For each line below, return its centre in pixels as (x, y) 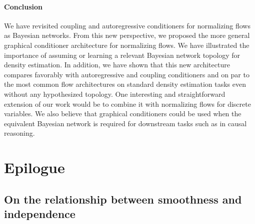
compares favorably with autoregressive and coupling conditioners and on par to (127, 74)
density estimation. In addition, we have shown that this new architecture (117, 65)
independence (40, 214)
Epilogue (34, 167)
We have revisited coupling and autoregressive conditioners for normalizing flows (127, 25)
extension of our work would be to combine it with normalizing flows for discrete (127, 104)
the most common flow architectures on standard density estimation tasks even (125, 84)
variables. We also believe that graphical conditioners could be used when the (123, 113)
